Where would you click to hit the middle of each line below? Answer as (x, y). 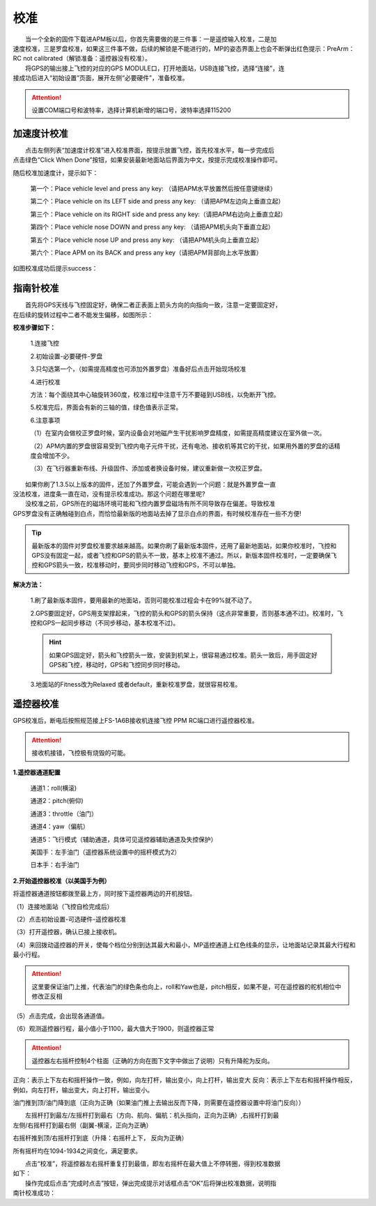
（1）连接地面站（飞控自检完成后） (63, 906)
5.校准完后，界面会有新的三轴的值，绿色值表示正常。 (106, 407)
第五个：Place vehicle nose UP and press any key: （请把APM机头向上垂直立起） (147, 240)
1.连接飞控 (45, 343)
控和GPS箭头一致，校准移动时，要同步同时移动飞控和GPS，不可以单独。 (135, 565)
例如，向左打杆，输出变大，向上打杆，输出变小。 (83, 1090)
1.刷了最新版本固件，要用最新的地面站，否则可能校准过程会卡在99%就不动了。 (143, 600)
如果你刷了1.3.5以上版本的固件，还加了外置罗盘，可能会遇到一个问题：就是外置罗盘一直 (151, 484)
